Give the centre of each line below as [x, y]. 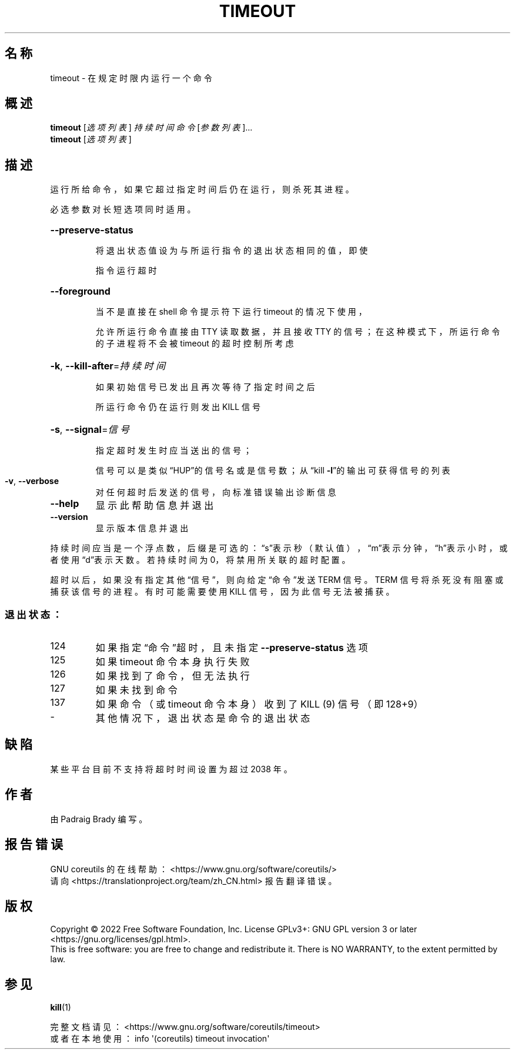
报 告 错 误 [34, 845]
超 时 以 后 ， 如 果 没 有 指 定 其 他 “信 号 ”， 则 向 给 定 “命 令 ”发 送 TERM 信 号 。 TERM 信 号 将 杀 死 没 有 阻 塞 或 [277, 580]
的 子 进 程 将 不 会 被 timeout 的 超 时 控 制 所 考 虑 [195, 343]
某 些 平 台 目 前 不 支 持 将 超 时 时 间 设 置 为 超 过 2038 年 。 [171, 769]
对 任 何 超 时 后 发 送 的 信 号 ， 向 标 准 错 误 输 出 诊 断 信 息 [216, 492]
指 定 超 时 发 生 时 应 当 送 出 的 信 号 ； [173, 451]
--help [65, 504]
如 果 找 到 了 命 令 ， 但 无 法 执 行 [173, 676]
